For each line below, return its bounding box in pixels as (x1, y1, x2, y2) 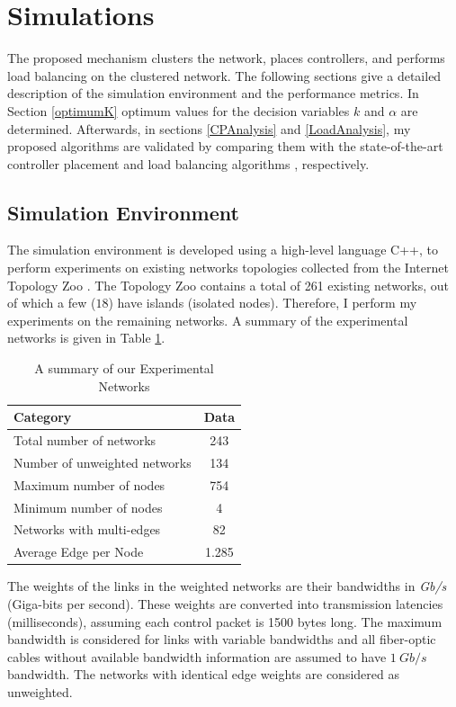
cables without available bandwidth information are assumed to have (7, 647, 387, 666)
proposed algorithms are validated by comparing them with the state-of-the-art (7, 137, 443, 156)
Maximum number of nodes (13, 475, 165, 494)
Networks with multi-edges (13, 520, 161, 539)
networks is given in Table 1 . (7, 328, 165, 347)
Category (13, 407, 72, 426)
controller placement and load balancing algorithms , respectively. (7, 154, 370, 173)
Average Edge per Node (13, 542, 144, 561)
